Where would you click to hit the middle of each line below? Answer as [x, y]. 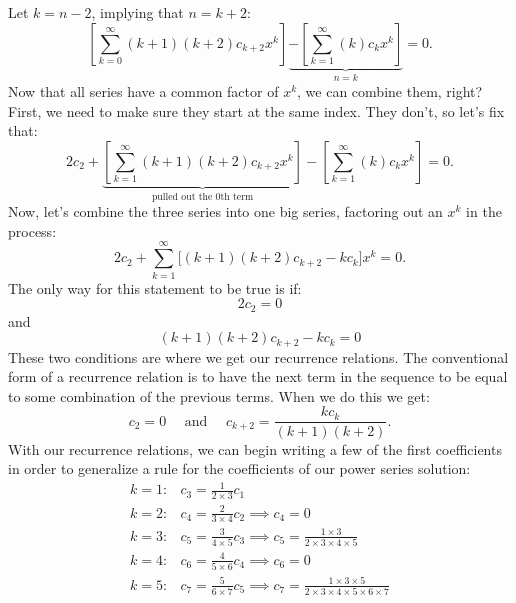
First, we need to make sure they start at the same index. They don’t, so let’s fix [256, 110]
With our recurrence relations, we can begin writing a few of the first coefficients [255, 448]
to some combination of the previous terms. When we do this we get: [219, 395]
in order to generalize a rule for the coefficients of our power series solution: [239, 468]
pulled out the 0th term [202, 196]
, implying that [137, 12]
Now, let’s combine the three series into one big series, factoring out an [225, 211]
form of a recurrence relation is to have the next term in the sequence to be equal [258, 376]
